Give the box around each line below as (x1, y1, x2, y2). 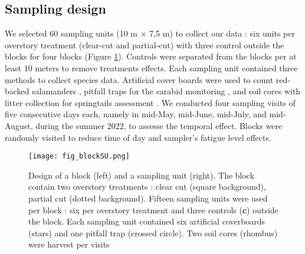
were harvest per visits (28, 238, 110, 250)
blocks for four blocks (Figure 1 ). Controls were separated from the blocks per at (5, 50, 297, 62)
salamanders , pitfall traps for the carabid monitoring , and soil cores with (32, 85, 301, 97)
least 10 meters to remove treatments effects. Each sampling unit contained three (5, 61, 298, 74)
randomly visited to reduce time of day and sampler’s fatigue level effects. (5, 131, 271, 143)
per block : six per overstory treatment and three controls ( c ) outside (28, 203, 278, 216)
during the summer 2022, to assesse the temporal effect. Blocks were (35, 119, 283, 131)
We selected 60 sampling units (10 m (5, 27, 137, 39)
